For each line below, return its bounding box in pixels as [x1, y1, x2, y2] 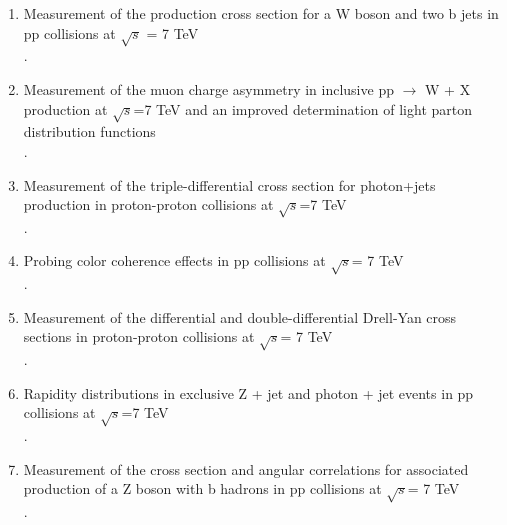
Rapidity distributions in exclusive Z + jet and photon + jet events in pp [23, 382, 474, 403]
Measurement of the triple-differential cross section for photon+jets [23, 174, 436, 195]
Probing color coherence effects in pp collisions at [23, 250, 326, 271]
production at [23, 98, 108, 119]
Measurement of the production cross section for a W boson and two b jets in [23, 3, 499, 23]
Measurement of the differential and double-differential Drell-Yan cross [23, 306, 457, 327]
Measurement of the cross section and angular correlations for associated [23, 458, 469, 479]
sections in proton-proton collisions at [23, 326, 255, 347]
